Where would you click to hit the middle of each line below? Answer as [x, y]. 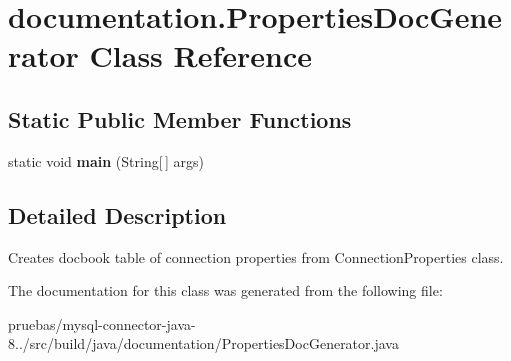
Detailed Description [117, 214]
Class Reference [201, 55]
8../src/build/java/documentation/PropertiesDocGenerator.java [203, 343]
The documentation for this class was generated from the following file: [225, 290]
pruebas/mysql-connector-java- [102, 323]
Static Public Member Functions [180, 118]
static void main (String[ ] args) [106, 160]
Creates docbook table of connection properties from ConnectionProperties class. [256, 256]
